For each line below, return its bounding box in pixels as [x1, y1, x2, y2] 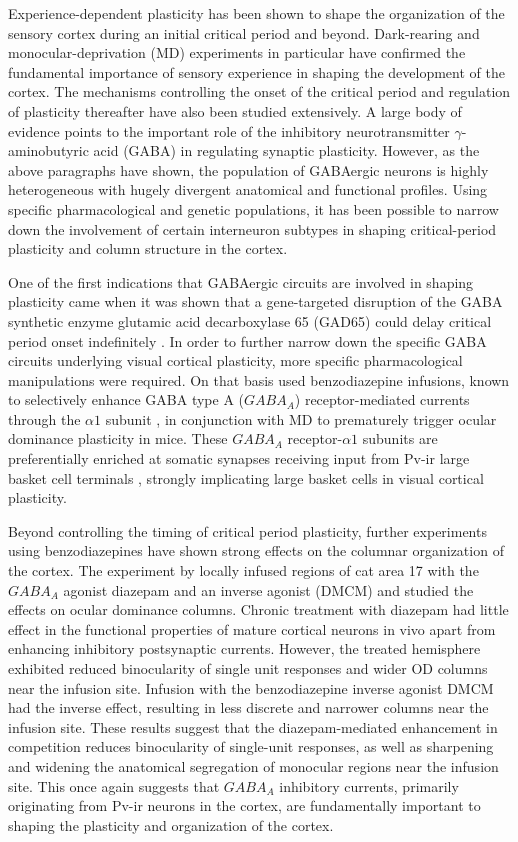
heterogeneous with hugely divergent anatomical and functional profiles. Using [8, 179, 488, 200]
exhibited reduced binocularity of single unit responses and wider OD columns [8, 658, 488, 678]
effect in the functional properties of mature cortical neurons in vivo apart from [8, 618, 496, 639]
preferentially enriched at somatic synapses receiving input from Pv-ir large [8, 448, 470, 469]
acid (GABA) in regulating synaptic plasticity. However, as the [93, 140, 480, 161]
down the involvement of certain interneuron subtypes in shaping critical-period [8, 218, 497, 239]
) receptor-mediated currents [294, 389, 470, 410]
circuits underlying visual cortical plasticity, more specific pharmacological [8, 350, 463, 371]
